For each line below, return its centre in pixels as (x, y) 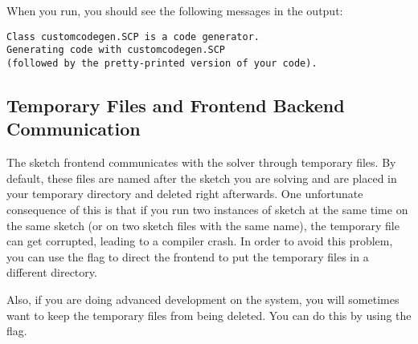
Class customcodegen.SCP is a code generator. (133, 36)
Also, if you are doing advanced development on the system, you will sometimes (203, 299)
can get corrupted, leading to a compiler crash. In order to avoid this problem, (200, 241)
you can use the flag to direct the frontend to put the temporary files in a (188, 256)
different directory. (52, 272)
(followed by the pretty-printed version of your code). (162, 63)
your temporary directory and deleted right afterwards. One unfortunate (185, 194)
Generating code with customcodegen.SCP (116, 50)
